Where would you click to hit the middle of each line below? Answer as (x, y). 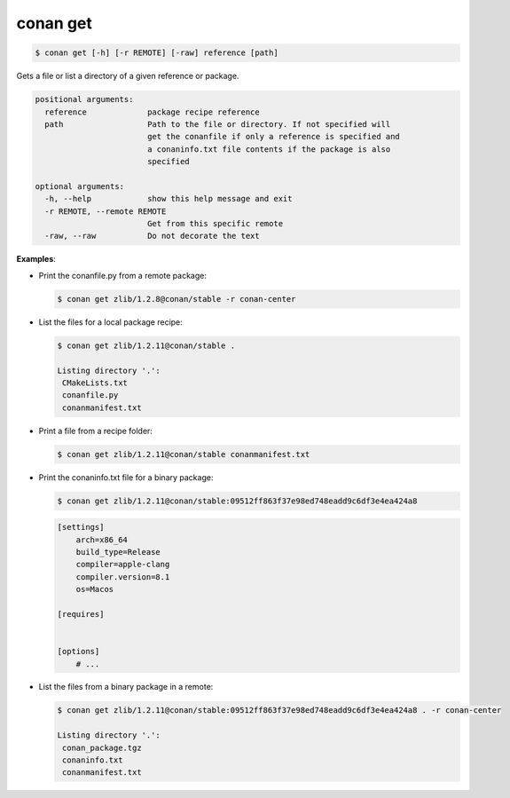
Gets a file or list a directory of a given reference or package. (128, 76)
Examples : (36, 259)
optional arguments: (79, 186)
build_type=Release (118, 552)
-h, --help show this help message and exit (169, 199)
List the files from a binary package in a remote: (126, 687)
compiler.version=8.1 (123, 577)
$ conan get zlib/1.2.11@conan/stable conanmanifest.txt (184, 454)
